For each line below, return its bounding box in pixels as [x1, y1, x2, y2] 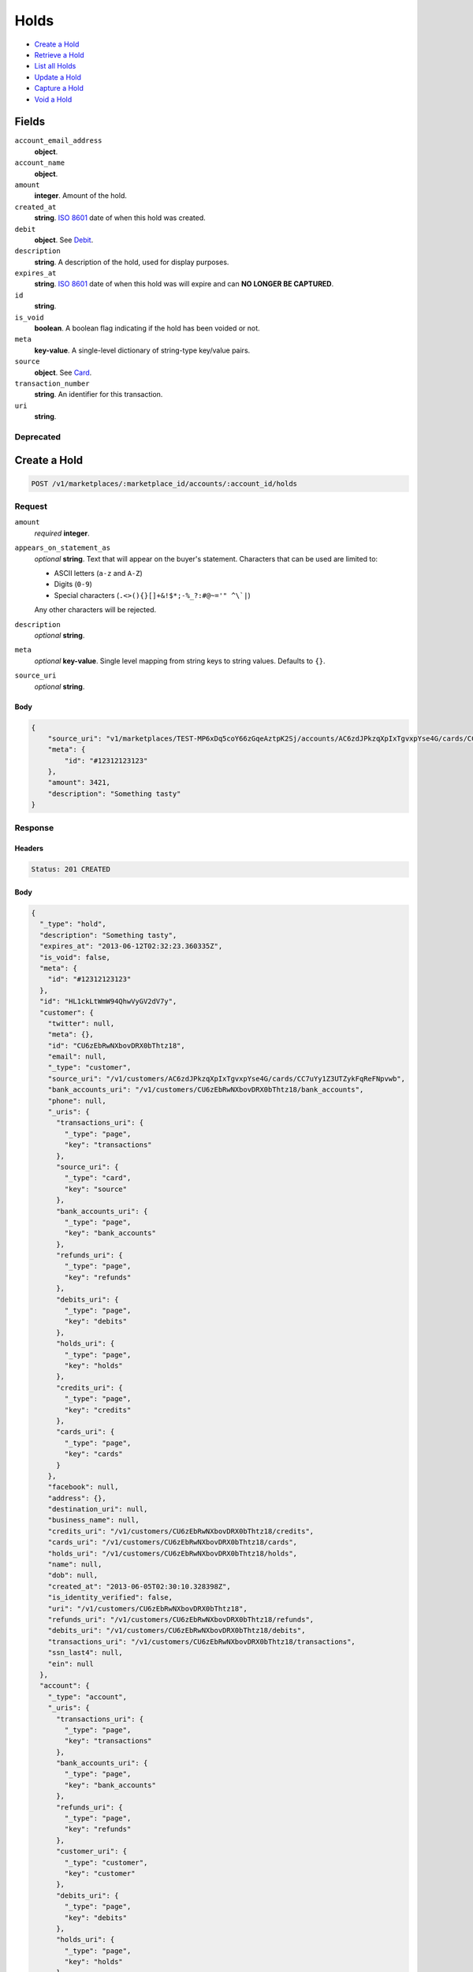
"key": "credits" [64, 1405, 132, 1414]
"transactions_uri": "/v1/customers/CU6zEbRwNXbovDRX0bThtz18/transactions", [47, 1637, 356, 1646]
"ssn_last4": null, [47, 1649, 124, 1657]
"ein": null [47, 1659, 95, 1668]
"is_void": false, [39, 953, 110, 962]
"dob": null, [47, 1571, 99, 1580]
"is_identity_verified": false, [47, 1593, 173, 1602]
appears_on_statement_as [14, 543, 110, 552]
